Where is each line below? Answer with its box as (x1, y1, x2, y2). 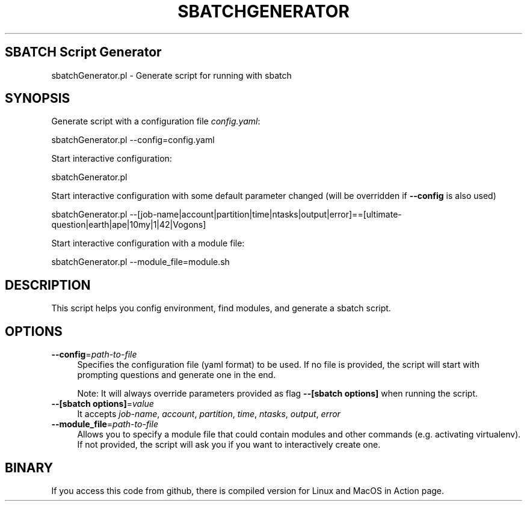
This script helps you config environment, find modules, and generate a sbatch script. (51, 303, 391, 314)
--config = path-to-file (51, 349, 137, 360)
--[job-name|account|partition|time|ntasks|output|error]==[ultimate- (129, 209, 402, 220)
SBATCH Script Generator (5, 44, 162, 60)
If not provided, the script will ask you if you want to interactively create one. (77, 439, 381, 450)
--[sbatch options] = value (51, 398, 154, 409)
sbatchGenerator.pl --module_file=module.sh (51, 257, 230, 267)
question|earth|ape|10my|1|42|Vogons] (51, 219, 206, 230)
